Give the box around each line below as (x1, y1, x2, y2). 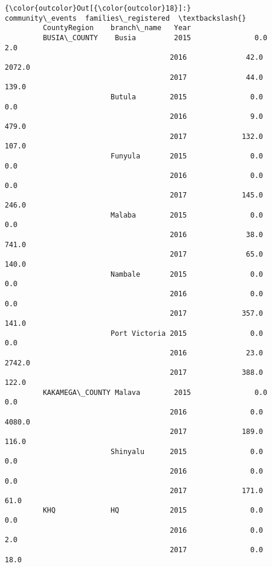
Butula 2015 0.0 (110, 92, 263, 101)
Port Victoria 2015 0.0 (110, 329, 263, 338)
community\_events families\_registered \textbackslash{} (5, 14, 247, 22)
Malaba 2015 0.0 (110, 210, 263, 219)
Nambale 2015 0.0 (110, 270, 263, 278)
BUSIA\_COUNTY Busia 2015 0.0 (43, 33, 267, 42)
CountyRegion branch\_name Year (43, 24, 191, 33)
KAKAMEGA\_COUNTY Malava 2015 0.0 (43, 388, 267, 397)
